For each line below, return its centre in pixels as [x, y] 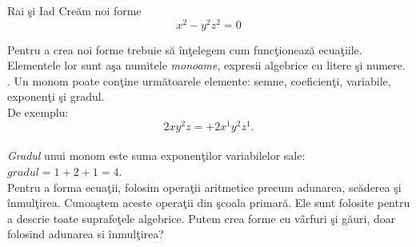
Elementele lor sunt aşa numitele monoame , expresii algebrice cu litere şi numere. [206, 65]
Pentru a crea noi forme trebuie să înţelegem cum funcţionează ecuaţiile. [185, 49]
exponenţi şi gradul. [56, 96]
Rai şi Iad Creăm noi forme [74, 10]
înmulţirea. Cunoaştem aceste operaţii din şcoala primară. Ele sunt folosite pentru [209, 203]
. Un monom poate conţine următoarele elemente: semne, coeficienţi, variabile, [199, 80]
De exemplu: [38, 112]
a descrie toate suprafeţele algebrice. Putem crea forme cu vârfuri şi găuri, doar [202, 218]
